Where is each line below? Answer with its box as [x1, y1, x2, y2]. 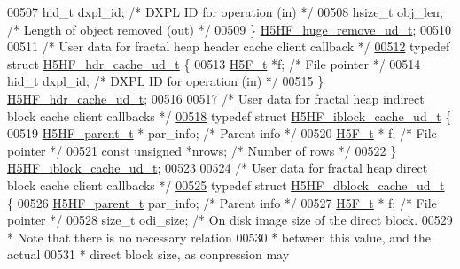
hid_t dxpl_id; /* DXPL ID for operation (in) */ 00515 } [7, 72, 324, 90]
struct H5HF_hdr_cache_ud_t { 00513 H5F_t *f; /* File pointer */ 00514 [7, 54, 421, 73]
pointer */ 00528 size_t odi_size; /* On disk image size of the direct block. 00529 [7, 211, 453, 229]
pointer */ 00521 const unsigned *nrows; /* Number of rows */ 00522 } [7, 141, 397, 159]
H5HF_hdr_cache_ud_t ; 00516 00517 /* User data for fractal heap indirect [7, 88, 425, 107]
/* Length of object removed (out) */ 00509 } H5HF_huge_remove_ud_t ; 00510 [7, 19, 451, 38]
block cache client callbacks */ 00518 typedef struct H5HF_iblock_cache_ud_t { [7, 106, 452, 125]
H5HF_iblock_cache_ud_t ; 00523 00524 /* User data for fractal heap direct [7, 158, 428, 177]
